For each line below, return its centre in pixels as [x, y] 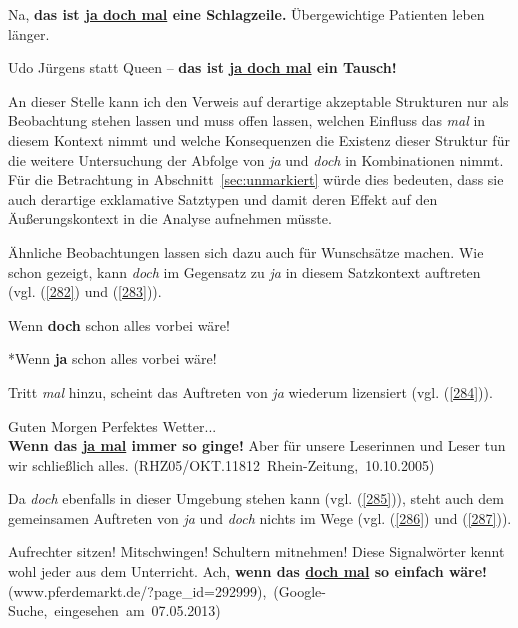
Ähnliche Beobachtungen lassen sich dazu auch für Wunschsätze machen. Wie [246, 251]
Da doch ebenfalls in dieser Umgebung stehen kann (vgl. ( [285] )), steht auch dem [256, 498]
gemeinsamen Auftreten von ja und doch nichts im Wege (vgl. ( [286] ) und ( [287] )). [260, 517]
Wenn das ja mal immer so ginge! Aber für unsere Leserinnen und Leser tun [257, 445]
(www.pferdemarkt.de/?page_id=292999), [137, 590]
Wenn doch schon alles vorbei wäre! [119, 324]
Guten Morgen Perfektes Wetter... [112, 425]
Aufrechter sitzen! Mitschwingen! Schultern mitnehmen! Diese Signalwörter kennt [256, 551]
